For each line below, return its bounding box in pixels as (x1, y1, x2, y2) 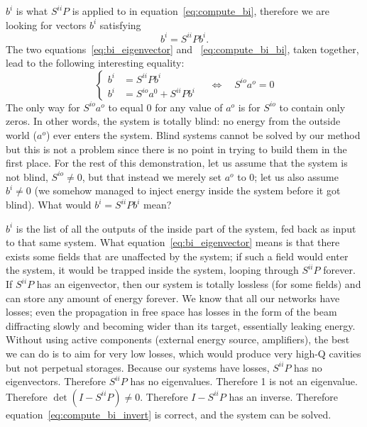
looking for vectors (6, 17, 87, 32)
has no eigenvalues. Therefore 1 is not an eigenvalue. (130, 374, 358, 389)
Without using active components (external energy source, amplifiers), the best (6, 332, 350, 347)
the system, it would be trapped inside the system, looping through (6, 262, 299, 277)
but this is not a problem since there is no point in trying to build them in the (6, 141, 347, 156)
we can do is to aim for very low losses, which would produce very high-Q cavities (6, 345, 361, 360)
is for (238, 99, 261, 114)
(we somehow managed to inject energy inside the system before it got (34, 183, 341, 198)
